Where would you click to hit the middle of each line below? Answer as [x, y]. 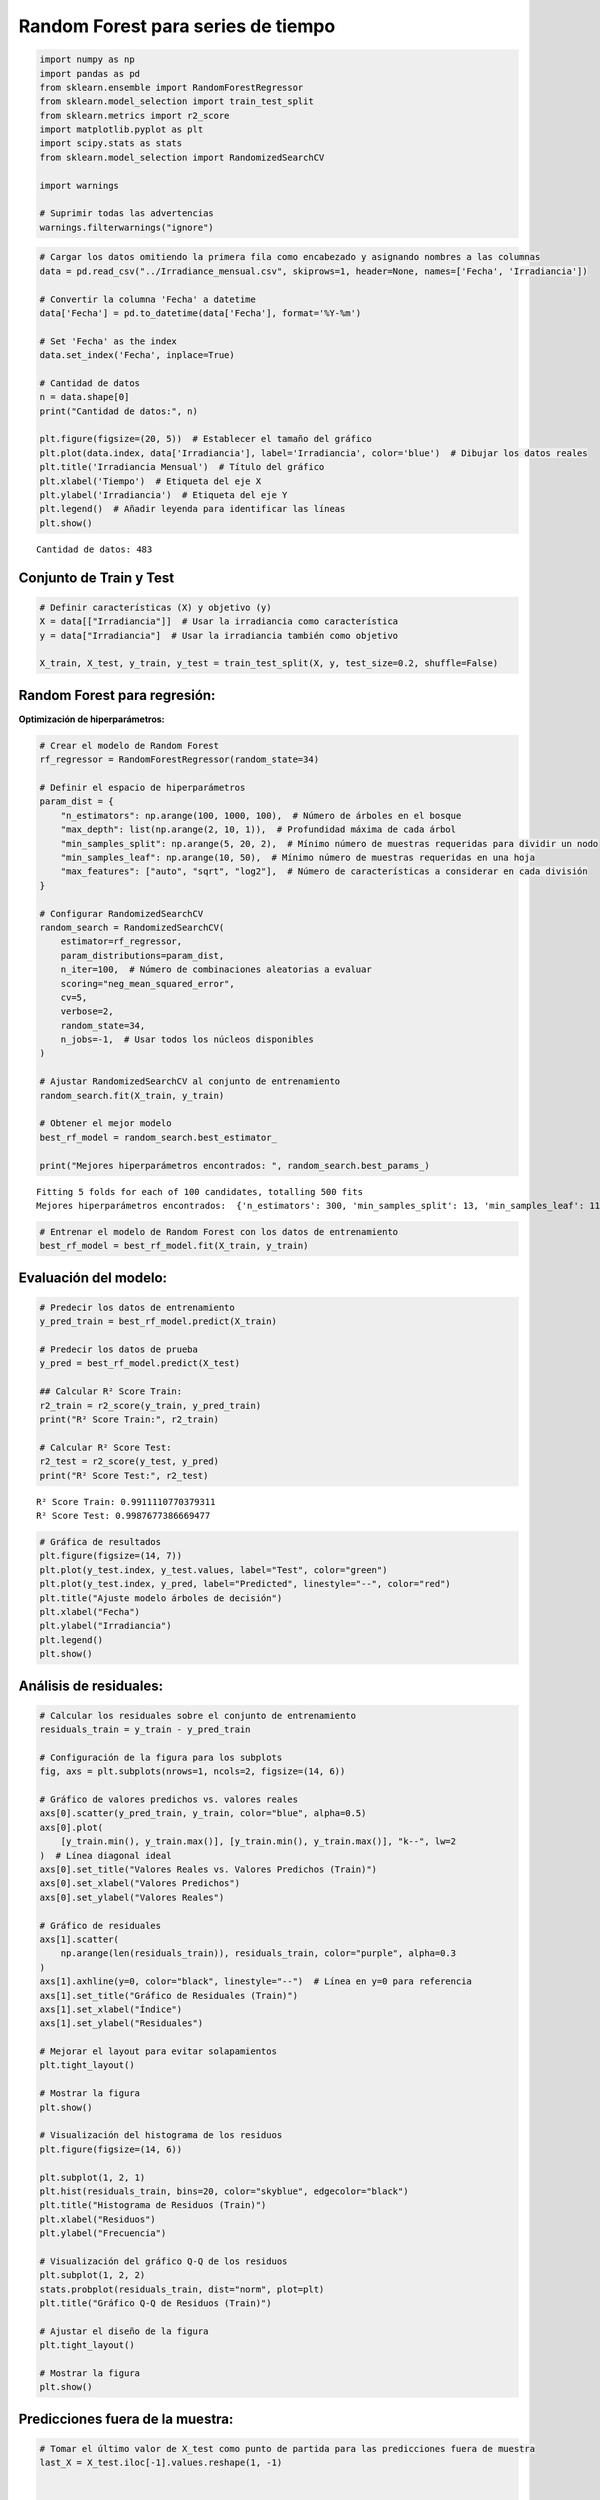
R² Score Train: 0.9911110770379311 [126, 1501]
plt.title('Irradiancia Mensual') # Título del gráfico [182, 467]
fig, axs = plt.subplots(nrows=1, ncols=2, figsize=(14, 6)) [192, 1771]
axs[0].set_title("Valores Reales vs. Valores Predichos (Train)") [208, 1869]
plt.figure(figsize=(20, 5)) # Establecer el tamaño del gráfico [205, 439]
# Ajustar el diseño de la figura [124, 2331]
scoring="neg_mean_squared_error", [147, 983]
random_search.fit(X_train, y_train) [132, 1095]
